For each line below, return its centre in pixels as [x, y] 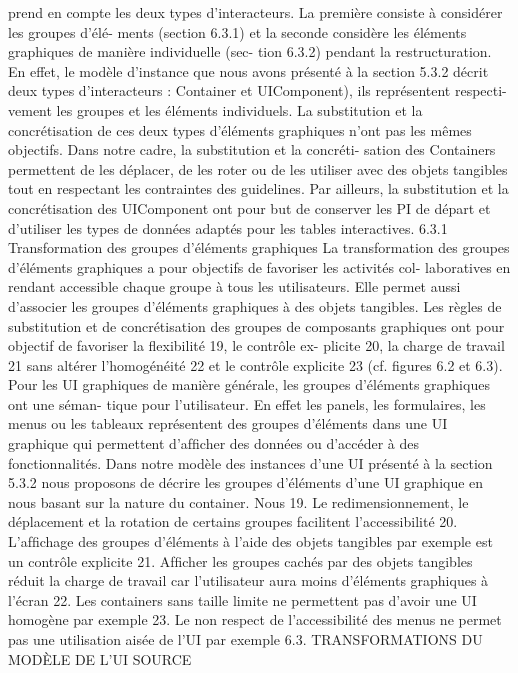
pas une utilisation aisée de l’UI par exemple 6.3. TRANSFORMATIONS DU [245, 639]
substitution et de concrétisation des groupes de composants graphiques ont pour [256, 325]
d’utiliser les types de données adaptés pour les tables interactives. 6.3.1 [228, 227]
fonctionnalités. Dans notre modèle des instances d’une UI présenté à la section [250, 462]
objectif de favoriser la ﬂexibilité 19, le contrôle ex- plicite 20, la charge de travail [256, 345]
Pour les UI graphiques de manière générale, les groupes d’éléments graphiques [249, 384]
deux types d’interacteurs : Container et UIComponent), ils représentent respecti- [257, 90]
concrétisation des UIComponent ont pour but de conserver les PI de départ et [249, 207]
